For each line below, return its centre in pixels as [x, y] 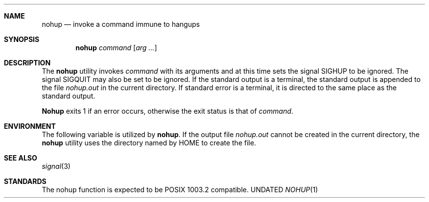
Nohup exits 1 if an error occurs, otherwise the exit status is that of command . [167, 111]
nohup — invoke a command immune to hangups [121, 24]
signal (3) [56, 166]
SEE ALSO [21, 158]
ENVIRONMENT [30, 126]
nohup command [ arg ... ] [116, 48]
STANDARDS [25, 181]
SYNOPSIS [22, 39]
